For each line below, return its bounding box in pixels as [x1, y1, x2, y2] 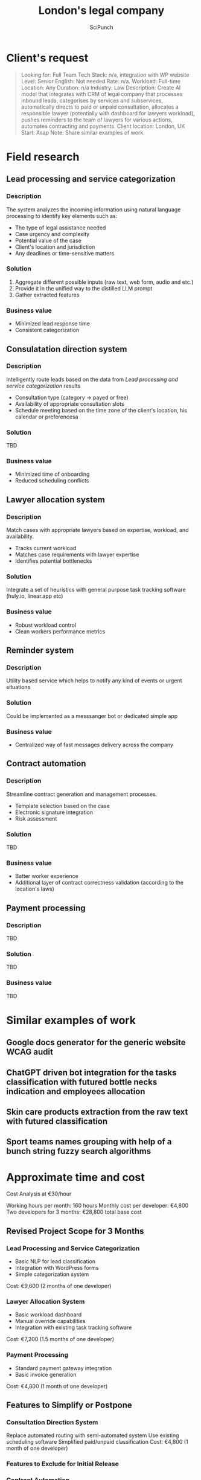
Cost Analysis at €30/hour [6, 1190, 72, 1197]
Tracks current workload [14, 545, 77, 552]
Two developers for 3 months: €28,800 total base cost [6, 1208, 142, 1216]
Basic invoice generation [14, 1371, 77, 1378]
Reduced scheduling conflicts [14, 477, 89, 484]
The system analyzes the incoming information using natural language [6, 206, 181, 213]
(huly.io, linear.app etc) [6, 592, 63, 600]
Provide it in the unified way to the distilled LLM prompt [14, 284, 153, 292]
